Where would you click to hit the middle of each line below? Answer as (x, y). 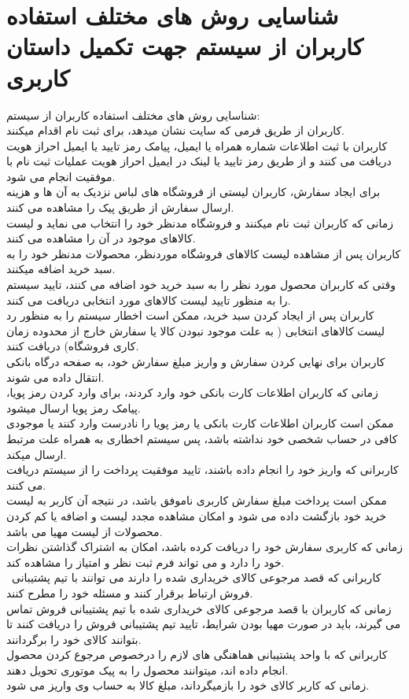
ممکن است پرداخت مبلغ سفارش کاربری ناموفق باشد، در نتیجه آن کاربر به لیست (197, 500)
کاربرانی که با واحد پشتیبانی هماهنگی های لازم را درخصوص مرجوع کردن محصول (197, 655)
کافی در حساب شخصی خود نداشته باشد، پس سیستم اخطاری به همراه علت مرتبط (202, 438)
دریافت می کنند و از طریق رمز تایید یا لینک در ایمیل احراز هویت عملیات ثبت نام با (199, 161)
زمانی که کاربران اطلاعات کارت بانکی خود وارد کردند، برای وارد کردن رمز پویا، (192, 392)
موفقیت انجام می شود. (61, 176)
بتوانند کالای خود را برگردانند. (74, 639)
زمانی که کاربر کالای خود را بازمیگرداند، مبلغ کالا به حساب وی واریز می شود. (188, 685)
